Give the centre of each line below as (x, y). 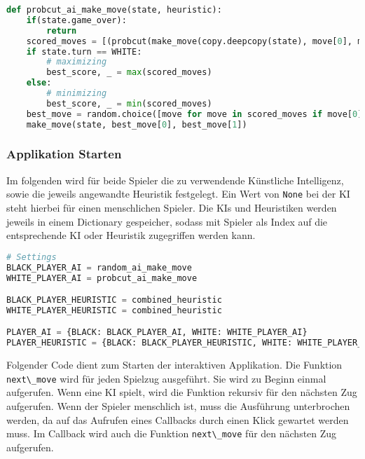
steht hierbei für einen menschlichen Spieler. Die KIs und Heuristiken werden (172, 207)
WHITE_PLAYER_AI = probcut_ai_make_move (102, 278)
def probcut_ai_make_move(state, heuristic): (114, 10)
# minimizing (77, 93)
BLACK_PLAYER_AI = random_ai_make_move (99, 267)
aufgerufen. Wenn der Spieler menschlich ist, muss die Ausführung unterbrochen (178, 406)
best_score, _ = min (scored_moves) (129, 103)
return (62, 30)
